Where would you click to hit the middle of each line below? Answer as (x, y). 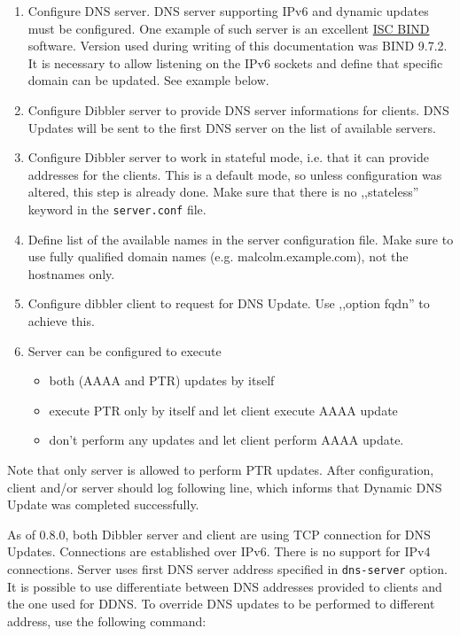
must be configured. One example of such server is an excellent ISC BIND (229, 28)
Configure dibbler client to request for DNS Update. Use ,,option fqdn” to (229, 303)
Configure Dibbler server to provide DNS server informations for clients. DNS (238, 109)
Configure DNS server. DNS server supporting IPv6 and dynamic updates (228, 11)
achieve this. (61, 320)
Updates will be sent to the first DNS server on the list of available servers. (232, 127)
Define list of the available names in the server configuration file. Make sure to (241, 239)
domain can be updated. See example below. (148, 80)
